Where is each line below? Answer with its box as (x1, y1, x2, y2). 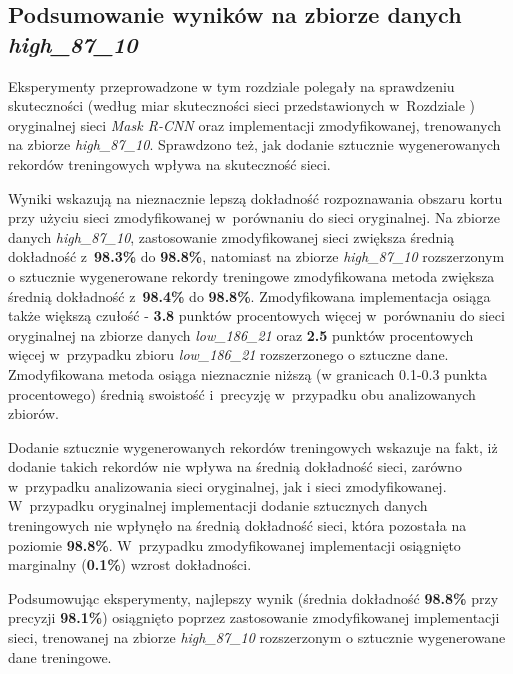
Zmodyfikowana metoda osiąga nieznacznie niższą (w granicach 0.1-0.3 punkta (8, 363, 488, 384)
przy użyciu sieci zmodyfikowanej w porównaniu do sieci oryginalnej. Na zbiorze (8, 207, 500, 228)
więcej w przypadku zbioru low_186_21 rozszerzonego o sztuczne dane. (8, 344, 449, 365)
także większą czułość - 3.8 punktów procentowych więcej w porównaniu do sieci (8, 305, 505, 326)
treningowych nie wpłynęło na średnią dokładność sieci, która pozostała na (8, 515, 467, 536)
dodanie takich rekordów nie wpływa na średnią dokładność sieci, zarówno (8, 456, 462, 477)
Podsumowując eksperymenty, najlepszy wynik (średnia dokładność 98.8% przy (8, 587, 499, 608)
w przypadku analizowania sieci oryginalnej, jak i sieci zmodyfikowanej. (8, 475, 447, 496)
